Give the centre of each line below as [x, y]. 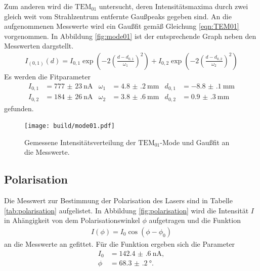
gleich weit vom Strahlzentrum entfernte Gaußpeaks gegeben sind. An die [118, 16]
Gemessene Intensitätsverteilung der [80, 142]
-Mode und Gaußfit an [195, 142]
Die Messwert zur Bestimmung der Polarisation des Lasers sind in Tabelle [118, 200]
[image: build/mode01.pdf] [70, 126]
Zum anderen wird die [38, 6]
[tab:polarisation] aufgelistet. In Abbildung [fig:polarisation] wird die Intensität [126, 210]
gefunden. [19, 108]
